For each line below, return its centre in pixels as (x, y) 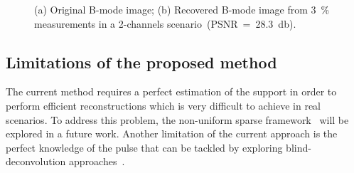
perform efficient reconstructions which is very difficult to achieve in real (163, 105)
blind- (299, 147)
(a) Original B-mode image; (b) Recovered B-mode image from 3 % (182, 9)
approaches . (97, 161)
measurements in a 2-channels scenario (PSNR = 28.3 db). (165, 23)
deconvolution (36, 161)
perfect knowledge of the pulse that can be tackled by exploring (144, 147)
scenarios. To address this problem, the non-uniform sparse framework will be (177, 119)
